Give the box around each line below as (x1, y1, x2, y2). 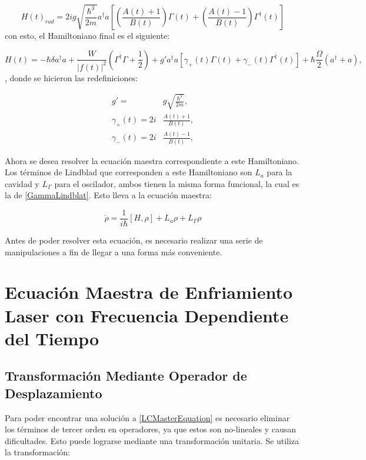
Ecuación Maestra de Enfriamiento (5, 280, 293, 304)
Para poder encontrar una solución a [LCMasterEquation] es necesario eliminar (5, 411, 290, 424)
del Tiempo (5, 326, 99, 350)
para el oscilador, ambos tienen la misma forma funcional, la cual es (54, 177, 300, 189)
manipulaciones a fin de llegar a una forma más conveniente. (5, 245, 222, 258)
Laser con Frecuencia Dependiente (5, 303, 289, 327)
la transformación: (5, 446, 71, 458)
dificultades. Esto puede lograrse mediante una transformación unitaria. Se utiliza (5, 434, 300, 446)
